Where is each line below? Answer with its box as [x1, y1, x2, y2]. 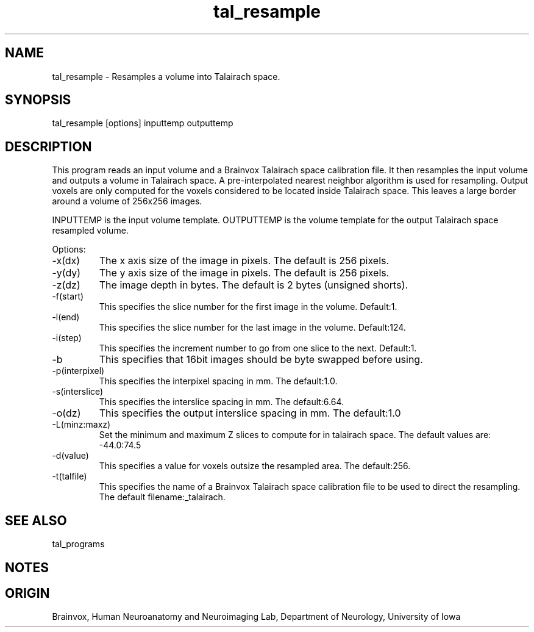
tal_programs [52, 539, 105, 550]
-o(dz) [52, 407, 81, 420]
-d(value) [52, 450, 89, 461]
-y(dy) [52, 267, 81, 279]
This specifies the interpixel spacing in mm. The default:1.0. [99, 376, 338, 387]
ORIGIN [5, 585, 50, 601]
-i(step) [52, 332, 82, 343]
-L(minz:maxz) [52, 419, 111, 430]
